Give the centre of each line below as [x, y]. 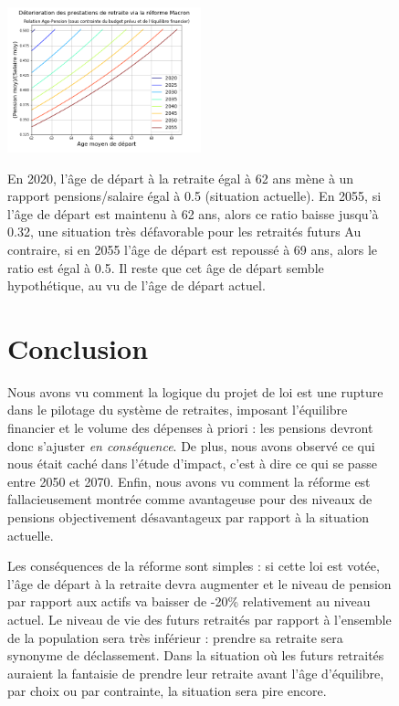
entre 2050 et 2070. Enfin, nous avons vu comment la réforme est [189, 481]
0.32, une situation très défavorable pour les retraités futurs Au [184, 232]
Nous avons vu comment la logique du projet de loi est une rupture [195, 391]
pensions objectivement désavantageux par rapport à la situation [188, 517]
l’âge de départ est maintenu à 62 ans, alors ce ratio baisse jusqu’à [193, 213]
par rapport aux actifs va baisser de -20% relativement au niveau [189, 601]
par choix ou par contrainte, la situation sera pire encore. [167, 691]
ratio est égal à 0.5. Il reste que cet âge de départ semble [166, 267]
